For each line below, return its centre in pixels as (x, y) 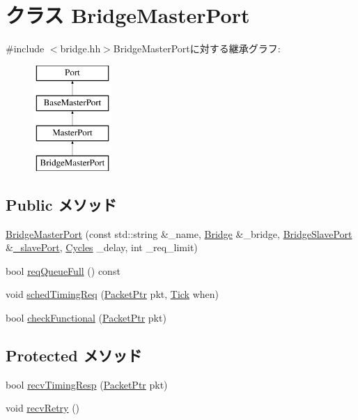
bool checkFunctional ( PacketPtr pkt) (86, 318)
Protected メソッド (74, 355)
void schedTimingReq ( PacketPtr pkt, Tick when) (112, 294)
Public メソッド (61, 204)
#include (25, 48)
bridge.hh (80, 48)
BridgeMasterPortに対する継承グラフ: (197, 48)
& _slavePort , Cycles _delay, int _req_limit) (102, 247)
